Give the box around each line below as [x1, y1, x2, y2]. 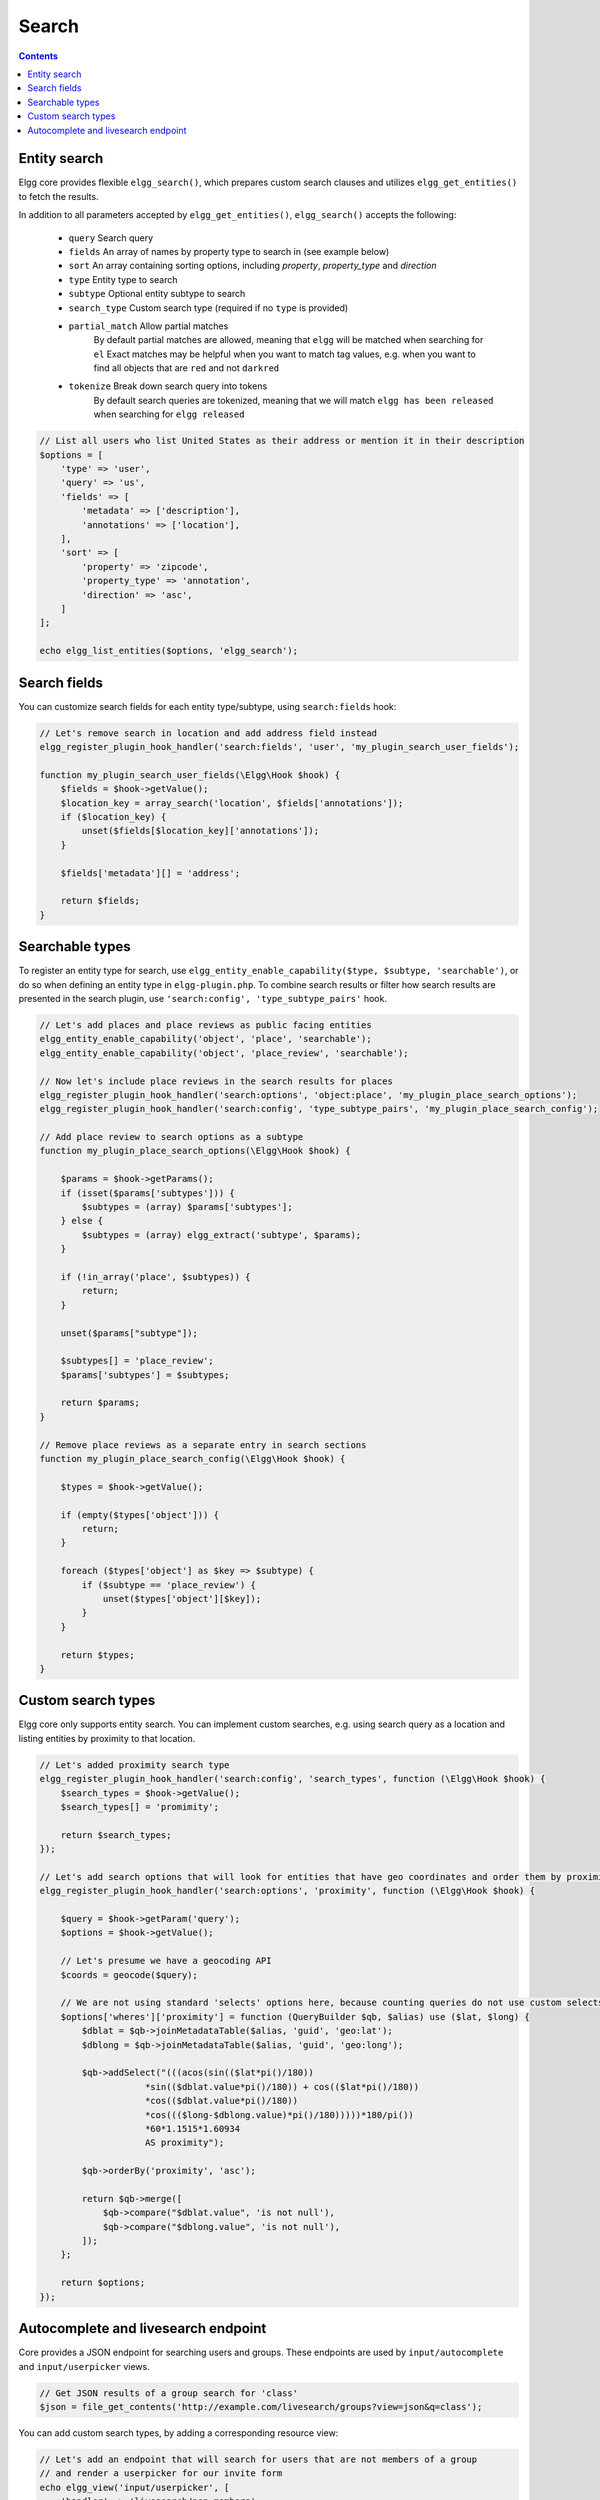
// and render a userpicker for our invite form [39, 2468, 283, 2479]
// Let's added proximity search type [39, 1759, 230, 1770]
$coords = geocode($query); [60, 1969, 199, 1980]
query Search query [68, 231, 154, 244]
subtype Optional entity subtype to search [68, 288, 246, 300]
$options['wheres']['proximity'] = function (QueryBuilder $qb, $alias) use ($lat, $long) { [60, 2011, 530, 2022]
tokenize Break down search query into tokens [68, 380, 268, 392]
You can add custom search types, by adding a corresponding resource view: [18, 2426, 339, 2439]
